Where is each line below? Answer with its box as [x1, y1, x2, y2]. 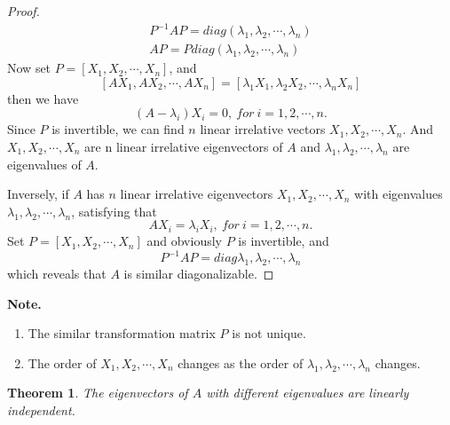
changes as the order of [178, 353, 304, 372]
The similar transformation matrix [28, 324, 216, 342]
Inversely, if [7, 185, 69, 203]
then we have [7, 89, 79, 107]
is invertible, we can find [51, 120, 185, 138]
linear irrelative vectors [200, 120, 326, 138]
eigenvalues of [7, 154, 82, 173]
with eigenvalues [354, 185, 443, 203]
